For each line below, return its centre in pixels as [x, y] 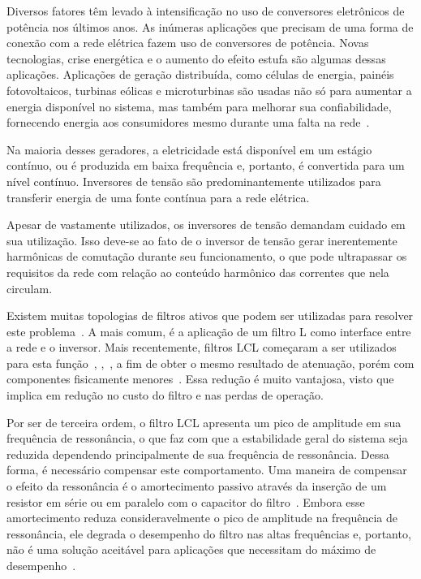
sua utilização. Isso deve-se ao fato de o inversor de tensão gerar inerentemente [202, 240]
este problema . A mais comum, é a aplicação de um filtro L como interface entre [209, 331]
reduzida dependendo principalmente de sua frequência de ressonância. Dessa [198, 454]
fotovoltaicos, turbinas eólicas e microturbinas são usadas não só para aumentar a [209, 90]
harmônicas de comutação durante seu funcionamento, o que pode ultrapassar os [207, 256]
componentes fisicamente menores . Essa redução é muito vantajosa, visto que [200, 379]
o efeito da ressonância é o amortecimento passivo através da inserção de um [197, 486]
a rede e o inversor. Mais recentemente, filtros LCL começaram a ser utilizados [202, 347]
